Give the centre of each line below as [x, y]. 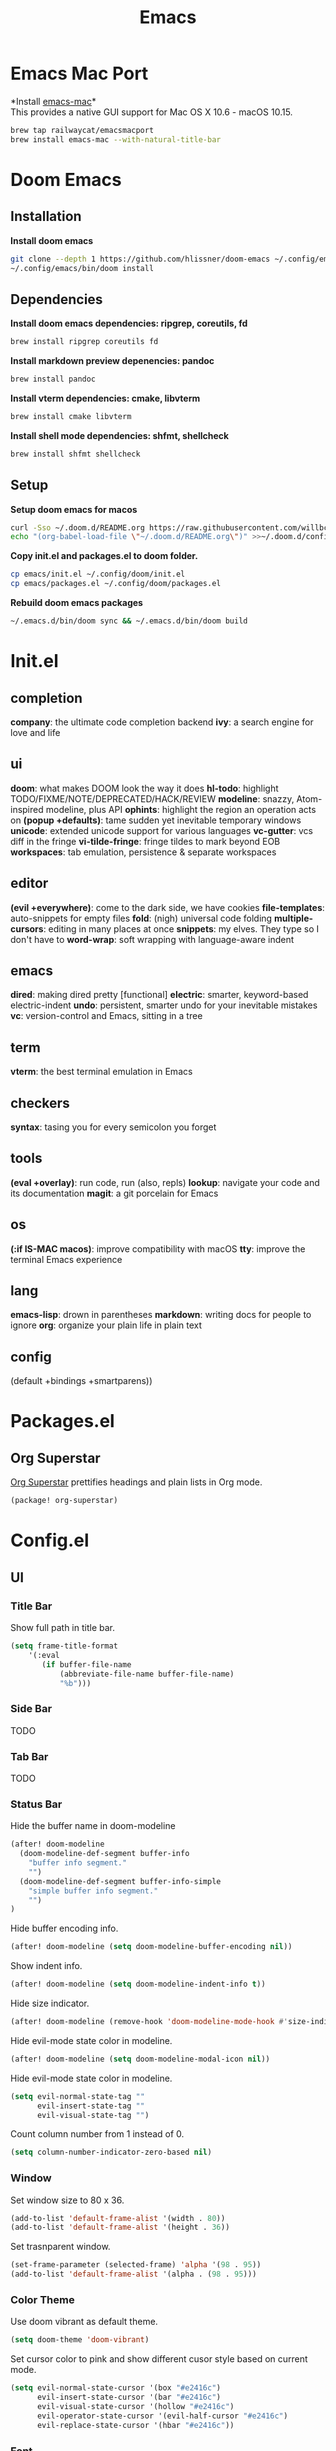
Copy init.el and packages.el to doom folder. [104, 556]
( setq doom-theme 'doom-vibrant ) [80, 2340]
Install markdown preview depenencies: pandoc [112, 361]
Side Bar [31, 1709]
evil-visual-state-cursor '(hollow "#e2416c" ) [135, 2406]
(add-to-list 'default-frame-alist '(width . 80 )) [118, 2218]
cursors [27, 928]
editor [29, 883]
